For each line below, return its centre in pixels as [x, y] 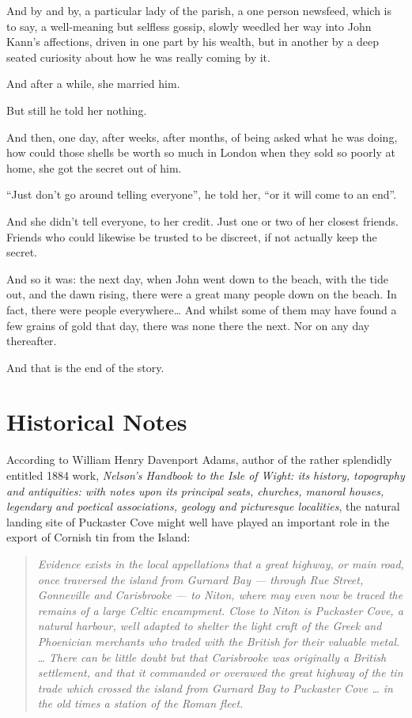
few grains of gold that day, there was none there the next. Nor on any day [188, 325]
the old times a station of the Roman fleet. [140, 703]
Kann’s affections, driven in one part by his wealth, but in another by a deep [193, 42]
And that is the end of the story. [85, 367]
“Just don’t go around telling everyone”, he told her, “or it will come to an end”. [202, 194]
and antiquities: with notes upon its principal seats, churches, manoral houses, [195, 490]
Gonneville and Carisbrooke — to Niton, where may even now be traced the [220, 595]
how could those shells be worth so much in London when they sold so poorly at [201, 152]
